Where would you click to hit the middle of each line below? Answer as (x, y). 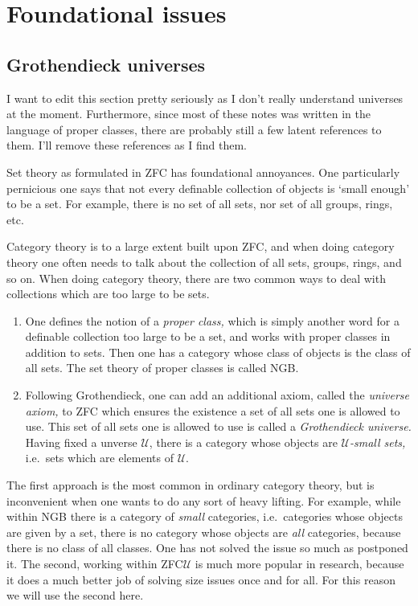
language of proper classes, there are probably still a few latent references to (194, 129)
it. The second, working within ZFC (95, 564)
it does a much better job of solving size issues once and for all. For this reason (201, 579)
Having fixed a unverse (81, 442)
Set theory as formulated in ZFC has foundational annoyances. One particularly (203, 172)
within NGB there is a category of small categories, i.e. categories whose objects (205, 516)
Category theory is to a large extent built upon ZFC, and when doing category (201, 246)
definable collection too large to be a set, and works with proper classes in (208, 336)
